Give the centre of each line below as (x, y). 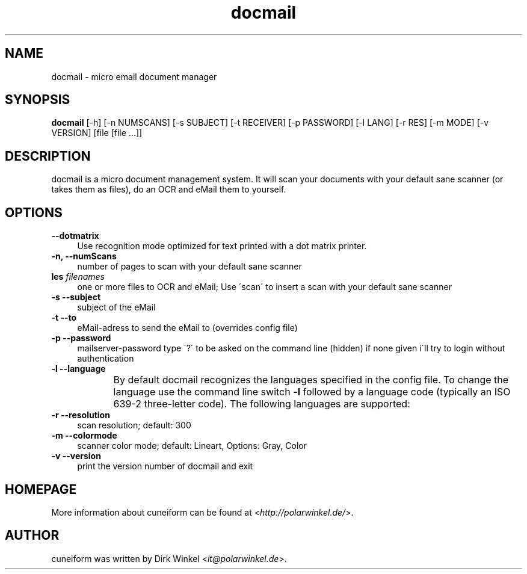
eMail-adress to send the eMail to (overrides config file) (187, 328)
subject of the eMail (116, 307)
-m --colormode (84, 436)
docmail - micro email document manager (134, 76)
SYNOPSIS (38, 100)
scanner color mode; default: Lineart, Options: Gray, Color (192, 446)
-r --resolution (81, 415)
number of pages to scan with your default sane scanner (190, 267)
